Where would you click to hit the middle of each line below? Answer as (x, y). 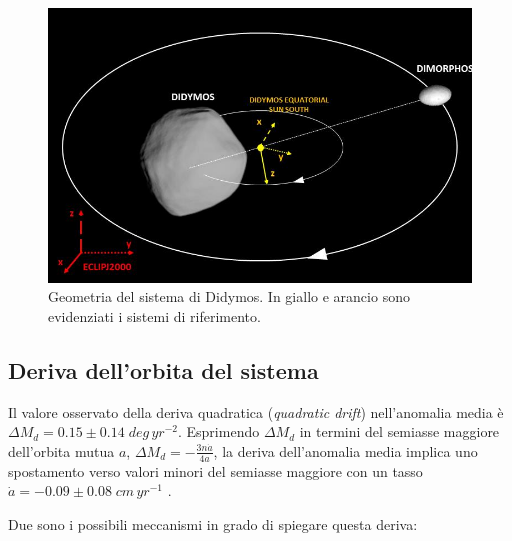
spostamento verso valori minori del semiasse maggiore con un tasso (215, 470)
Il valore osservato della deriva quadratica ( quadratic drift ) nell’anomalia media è (256, 411)
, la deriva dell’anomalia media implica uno (345, 450)
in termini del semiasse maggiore (399, 431)
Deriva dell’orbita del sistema (163, 369)
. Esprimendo (218, 431)
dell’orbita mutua (61, 450)
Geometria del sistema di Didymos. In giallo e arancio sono (229, 296)
